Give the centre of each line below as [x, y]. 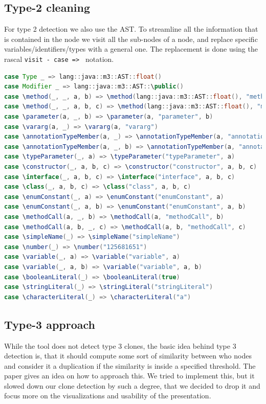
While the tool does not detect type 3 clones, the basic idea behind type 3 [120, 345]
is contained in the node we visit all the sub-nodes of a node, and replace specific [131, 39]
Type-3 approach [50, 324]
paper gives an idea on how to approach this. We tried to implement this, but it [129, 376]
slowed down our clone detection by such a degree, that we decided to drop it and [132, 385]
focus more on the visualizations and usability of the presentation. [108, 396]
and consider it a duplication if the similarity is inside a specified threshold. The [130, 365]
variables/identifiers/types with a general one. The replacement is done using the [131, 49]
